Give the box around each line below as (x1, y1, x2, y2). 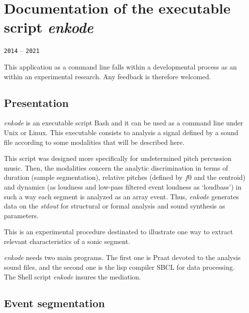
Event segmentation (4, 295, 105, 310)
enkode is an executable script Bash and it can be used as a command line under (4, 118, 243, 128)
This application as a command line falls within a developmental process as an (4, 61, 237, 71)
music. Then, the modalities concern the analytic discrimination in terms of (4, 162, 228, 173)
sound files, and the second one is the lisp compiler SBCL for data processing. (4, 262, 235, 272)
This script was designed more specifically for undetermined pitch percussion (4, 153, 232, 163)
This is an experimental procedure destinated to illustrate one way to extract (4, 226, 233, 237)
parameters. (4, 210, 39, 220)
